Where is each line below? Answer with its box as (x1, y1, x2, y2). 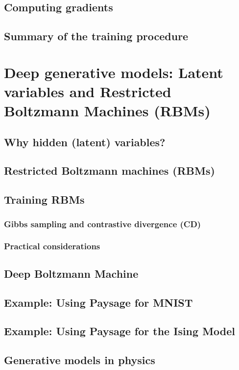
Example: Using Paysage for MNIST (4, 294, 193, 310)
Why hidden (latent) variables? (4, 134, 166, 149)
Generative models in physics (4, 352, 155, 368)
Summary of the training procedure (4, 28, 189, 44)
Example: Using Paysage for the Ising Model (4, 323, 236, 339)
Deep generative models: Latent (4, 62, 223, 82)
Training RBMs (4, 192, 85, 207)
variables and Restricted (4, 81, 171, 101)
